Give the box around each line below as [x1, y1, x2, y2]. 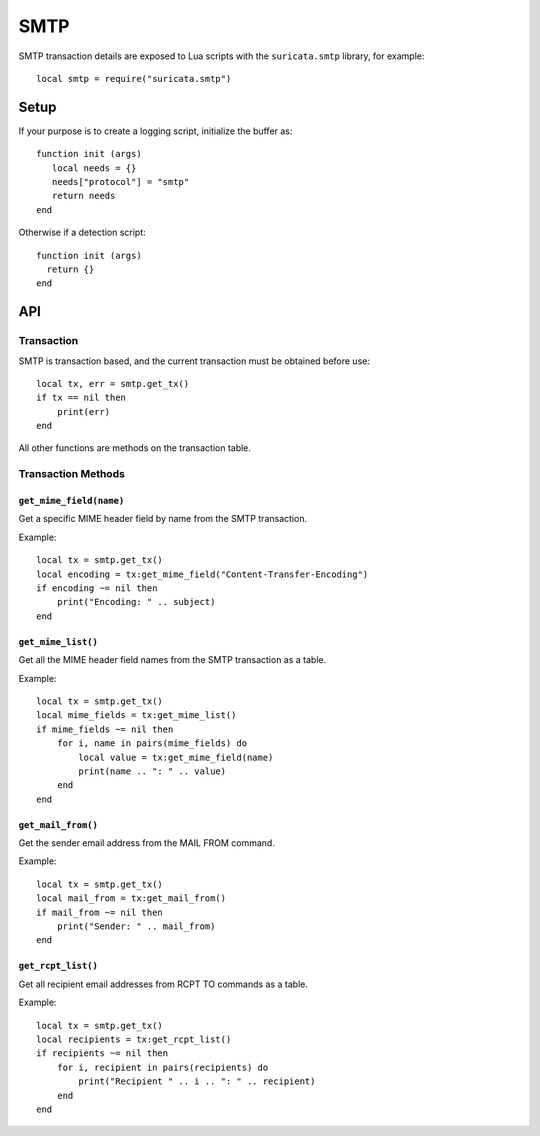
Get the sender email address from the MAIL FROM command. [18, 837, 275, 849]
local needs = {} [51, 162, 137, 174]
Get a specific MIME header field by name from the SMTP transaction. [18, 513, 308, 525]
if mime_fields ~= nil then [36, 723, 174, 735]
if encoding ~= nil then [36, 582, 158, 594]
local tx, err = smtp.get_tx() [36, 378, 190, 389]
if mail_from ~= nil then [36, 906, 164, 918]
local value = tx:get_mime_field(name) [78, 751, 274, 763]
